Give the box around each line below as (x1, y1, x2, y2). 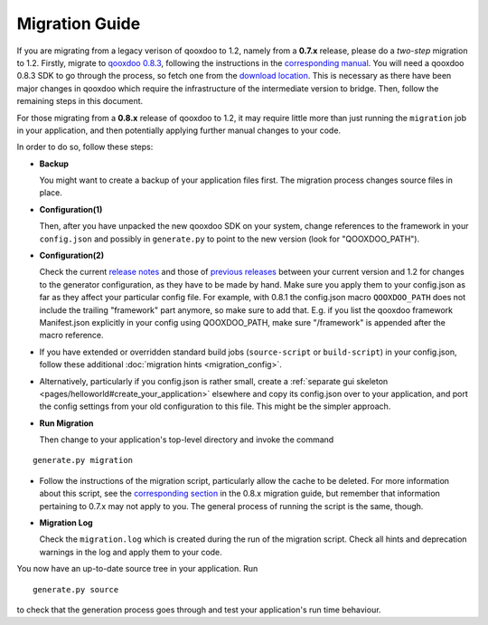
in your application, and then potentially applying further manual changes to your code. (16, 125, 342, 136)
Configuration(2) (39, 250, 104, 261)
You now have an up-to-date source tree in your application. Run (16, 563, 258, 574)
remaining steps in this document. (16, 96, 144, 107)
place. (39, 187, 63, 198)
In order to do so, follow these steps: (16, 141, 154, 153)
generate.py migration (33, 455, 134, 466)
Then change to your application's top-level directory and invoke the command (39, 434, 334, 445)
